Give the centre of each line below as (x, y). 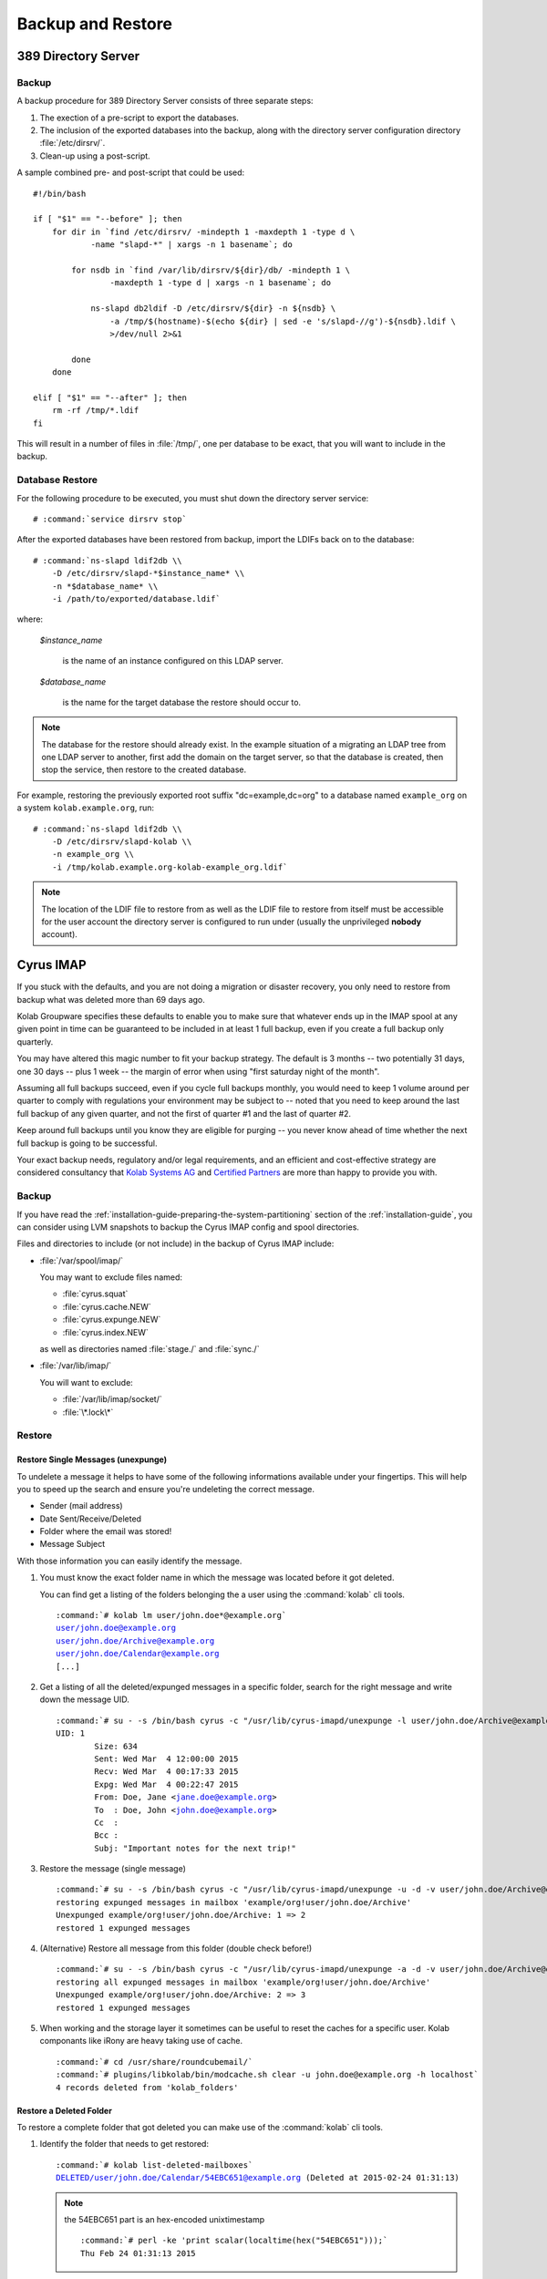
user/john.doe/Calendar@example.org (138, 1654)
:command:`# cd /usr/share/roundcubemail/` (155, 2062)
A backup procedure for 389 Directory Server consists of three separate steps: (165, 101)
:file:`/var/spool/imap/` (82, 1260)
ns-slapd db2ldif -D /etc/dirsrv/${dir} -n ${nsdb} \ (213, 309)
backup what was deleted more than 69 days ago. (111, 999)
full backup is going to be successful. (88, 1143)
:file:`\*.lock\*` (88, 1412)
